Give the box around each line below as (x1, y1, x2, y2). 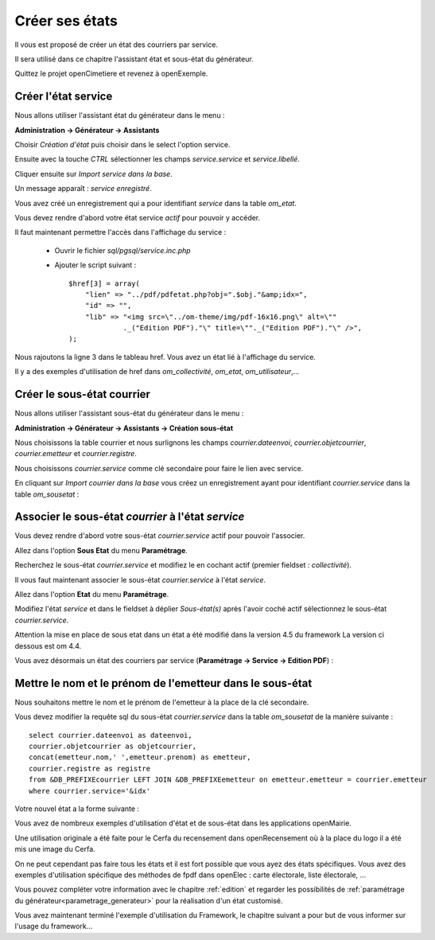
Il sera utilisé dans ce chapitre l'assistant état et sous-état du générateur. (14, 54, 254, 64)
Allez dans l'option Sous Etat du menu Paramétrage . (14, 545, 188, 555)
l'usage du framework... (14, 922, 93, 931)
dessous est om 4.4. (14, 641, 82, 650)
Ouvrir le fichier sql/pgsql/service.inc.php (54, 245, 191, 255)
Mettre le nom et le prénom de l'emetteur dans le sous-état (14, 677, 313, 690)
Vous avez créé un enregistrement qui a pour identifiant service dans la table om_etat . (14, 198, 297, 208)
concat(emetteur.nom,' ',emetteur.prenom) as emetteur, (29, 753, 251, 762)
